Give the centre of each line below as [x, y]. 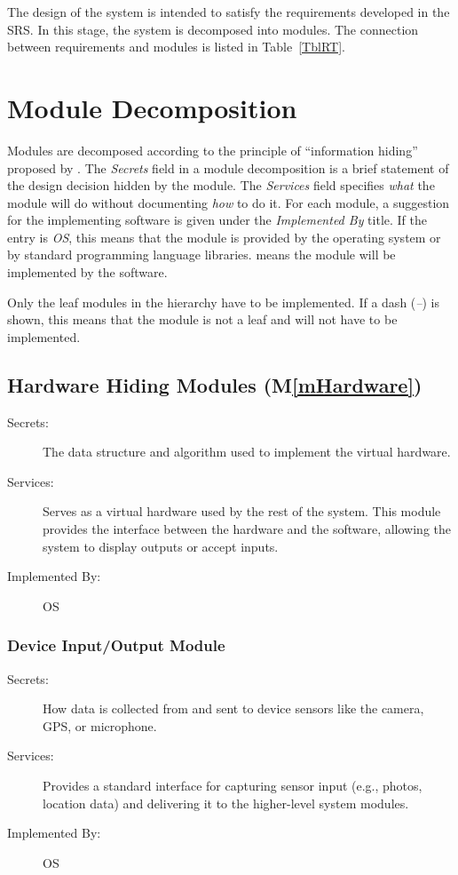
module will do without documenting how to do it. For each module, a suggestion [229, 202]
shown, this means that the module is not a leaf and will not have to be [202, 319]
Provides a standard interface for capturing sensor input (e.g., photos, [233, 785]
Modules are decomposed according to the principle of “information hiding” [213, 150]
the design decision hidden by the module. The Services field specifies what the [221, 185]
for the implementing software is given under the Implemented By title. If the [217, 220]
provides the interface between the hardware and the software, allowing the [247, 529]
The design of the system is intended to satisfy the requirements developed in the [229, 12]
